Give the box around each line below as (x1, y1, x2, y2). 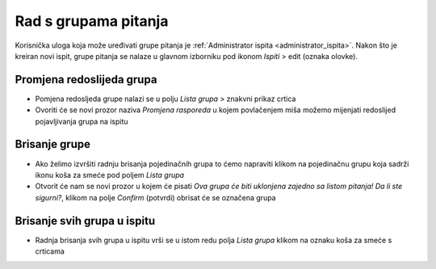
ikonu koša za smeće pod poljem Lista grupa (35, 170, 185, 179)
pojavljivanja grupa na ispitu (35, 116, 128, 126)
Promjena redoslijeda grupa (15, 73, 157, 86)
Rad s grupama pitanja (15, 12, 169, 30)
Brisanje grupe (15, 137, 91, 151)
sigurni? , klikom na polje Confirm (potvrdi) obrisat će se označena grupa (35, 192, 276, 202)
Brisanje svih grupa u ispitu (15, 214, 156, 228)
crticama (35, 246, 65, 256)
